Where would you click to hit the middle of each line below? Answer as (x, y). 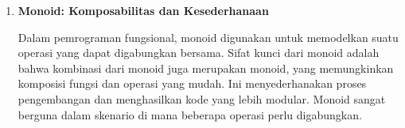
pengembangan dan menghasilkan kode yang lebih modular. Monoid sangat (202, 98)
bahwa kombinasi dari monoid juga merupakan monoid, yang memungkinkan (206, 68)
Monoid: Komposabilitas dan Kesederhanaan (143, 10)
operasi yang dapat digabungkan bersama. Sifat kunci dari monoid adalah (199, 53)
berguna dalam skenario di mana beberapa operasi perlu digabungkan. (190, 114)
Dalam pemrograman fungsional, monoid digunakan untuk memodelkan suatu (208, 37)
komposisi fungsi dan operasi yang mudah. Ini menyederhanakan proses (192, 83)
